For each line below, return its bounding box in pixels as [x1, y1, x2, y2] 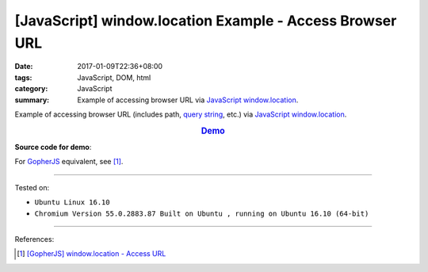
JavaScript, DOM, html [77, 72, 151, 82]
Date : [14, 62, 33, 71]
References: [14, 234, 55, 243]
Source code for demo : [14, 142, 92, 151]
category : [14, 84, 48, 94]
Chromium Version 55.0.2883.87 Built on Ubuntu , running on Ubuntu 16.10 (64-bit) [34, 209, 369, 218]
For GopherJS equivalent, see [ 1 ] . [14, 157, 124, 167]
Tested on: [14, 182, 50, 192]
